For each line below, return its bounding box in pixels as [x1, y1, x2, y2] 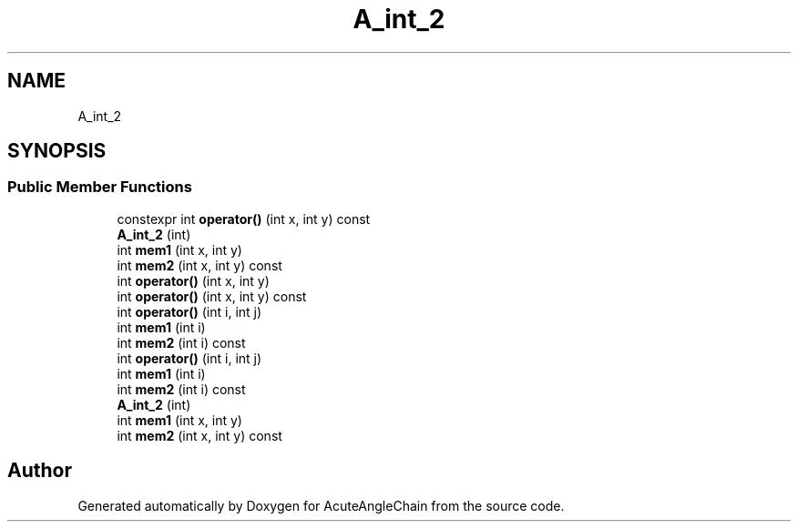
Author [7, 459, 72, 483]
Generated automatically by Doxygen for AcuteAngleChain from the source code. [77, 497, 565, 514]
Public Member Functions [7, 178, 192, 197]
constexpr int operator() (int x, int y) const [117, 210, 371, 227]
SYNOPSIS [7, 139, 107, 163]
